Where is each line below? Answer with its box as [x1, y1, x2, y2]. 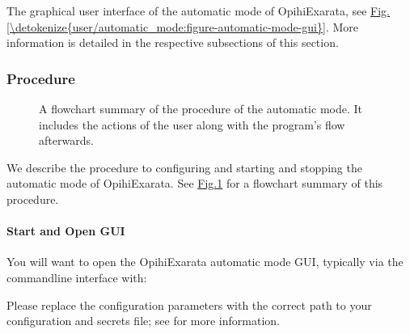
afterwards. [39, 132, 94, 149]
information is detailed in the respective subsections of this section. [6, 34, 339, 51]
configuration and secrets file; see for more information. [6, 312, 280, 329]
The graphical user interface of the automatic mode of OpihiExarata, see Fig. [6, 2, 390, 19]
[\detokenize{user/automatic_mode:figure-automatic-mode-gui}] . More [6, 18, 358, 35]
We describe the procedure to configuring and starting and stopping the [6, 159, 362, 175]
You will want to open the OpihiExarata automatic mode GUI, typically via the [6, 253, 404, 270]
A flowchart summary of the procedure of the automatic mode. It [39, 100, 362, 116]
